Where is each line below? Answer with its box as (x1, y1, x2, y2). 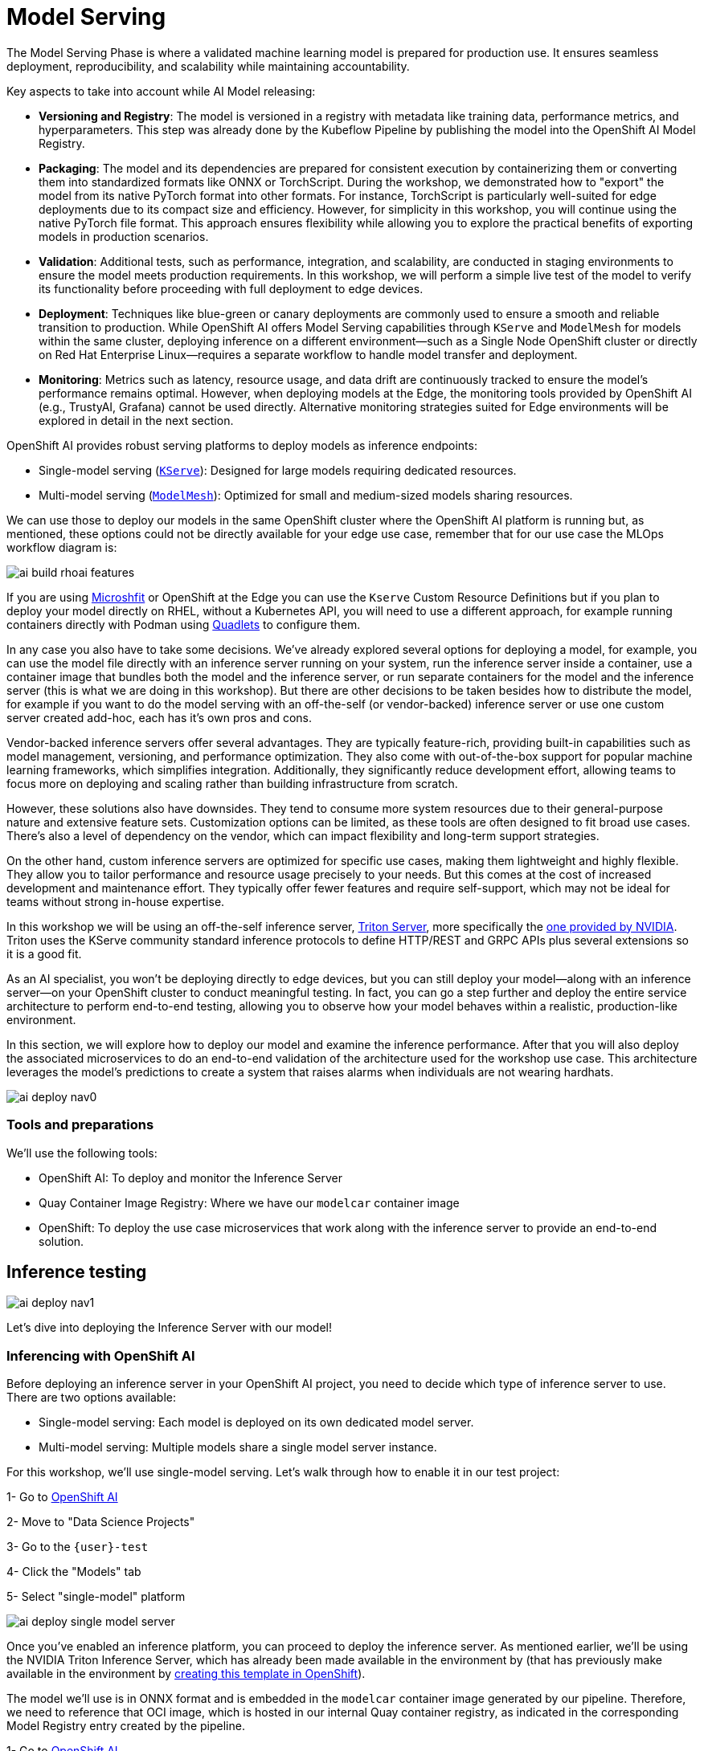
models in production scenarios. (39, 229, 209, 243)
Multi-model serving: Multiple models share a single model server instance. (39, 1440, 437, 1455)
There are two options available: (6, 1390, 176, 1405)
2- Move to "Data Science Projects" (6, 1515, 195, 1529)
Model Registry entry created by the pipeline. (6, 1719, 245, 1733)
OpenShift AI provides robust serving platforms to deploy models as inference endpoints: (6, 438, 477, 452)
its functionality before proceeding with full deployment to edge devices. (39, 281, 424, 296)
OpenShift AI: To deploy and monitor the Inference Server (39, 1170, 343, 1185)
